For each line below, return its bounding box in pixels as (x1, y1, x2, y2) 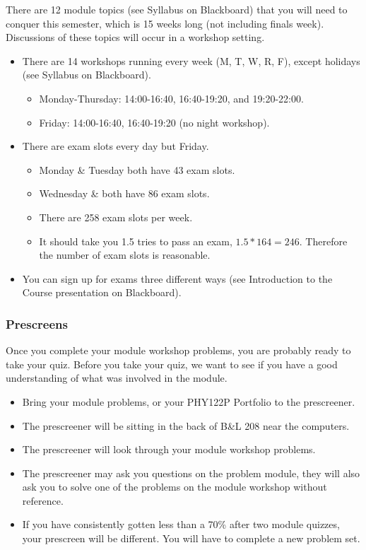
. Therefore (299, 233, 348, 248)
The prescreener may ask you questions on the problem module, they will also (22, 465, 360, 480)
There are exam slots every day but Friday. (22, 139, 209, 153)
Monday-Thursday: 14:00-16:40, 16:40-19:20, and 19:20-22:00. (39, 90, 304, 105)
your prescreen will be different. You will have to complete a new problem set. (22, 531, 360, 546)
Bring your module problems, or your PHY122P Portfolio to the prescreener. (22, 394, 355, 409)
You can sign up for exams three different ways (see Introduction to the (22, 271, 333, 286)
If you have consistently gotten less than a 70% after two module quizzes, (22, 517, 340, 532)
